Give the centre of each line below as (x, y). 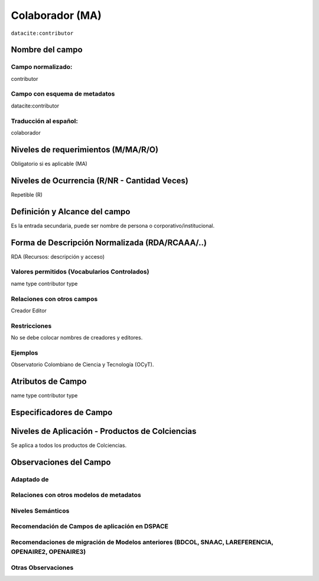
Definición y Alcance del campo (71, 212)
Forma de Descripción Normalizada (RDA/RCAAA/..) (109, 242)
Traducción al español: (44, 121)
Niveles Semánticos (40, 511)
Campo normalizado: (42, 67)
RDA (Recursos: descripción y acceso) (58, 256)
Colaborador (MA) (56, 15)
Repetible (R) (27, 194)
